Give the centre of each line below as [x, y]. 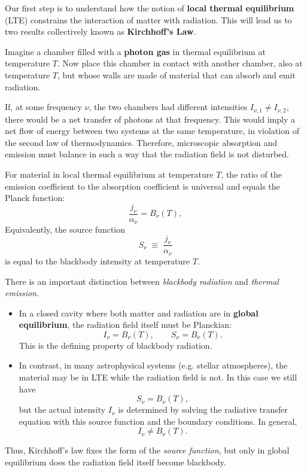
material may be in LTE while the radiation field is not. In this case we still [158, 377]
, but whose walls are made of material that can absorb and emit [177, 74]
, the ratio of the [251, 174]
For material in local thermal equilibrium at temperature [109, 174]
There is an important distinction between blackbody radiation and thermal [142, 281]
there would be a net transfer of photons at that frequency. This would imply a [150, 119]
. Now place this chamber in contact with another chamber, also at [180, 63]
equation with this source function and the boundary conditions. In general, [158, 421]
